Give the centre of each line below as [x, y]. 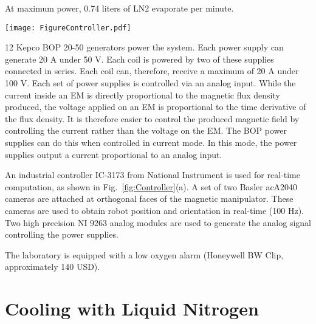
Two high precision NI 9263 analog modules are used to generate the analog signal [158, 222]
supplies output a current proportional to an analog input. [114, 154]
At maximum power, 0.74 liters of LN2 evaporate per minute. [119, 8]
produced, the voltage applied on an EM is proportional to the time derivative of [156, 107]
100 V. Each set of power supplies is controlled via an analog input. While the [150, 83]
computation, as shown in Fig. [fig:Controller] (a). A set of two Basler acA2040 [151, 186]
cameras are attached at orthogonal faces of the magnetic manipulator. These [149, 198]
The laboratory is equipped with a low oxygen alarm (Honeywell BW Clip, [144, 254]
